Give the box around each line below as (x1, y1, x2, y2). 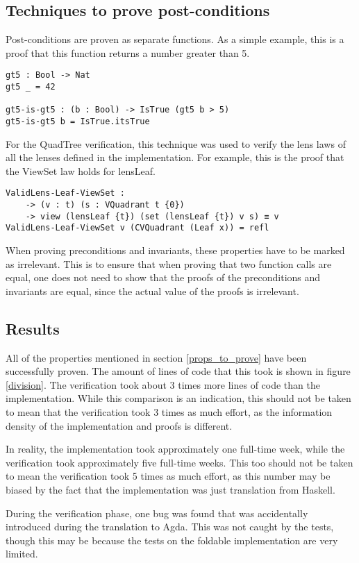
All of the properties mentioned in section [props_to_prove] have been (6, 350, 307, 364)
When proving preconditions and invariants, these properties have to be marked (6, 243, 345, 258)
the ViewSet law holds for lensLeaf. (6, 163, 156, 178)
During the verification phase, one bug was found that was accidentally (6, 505, 308, 520)
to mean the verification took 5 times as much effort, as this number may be (6, 469, 331, 483)
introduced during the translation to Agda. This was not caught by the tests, (6, 519, 334, 534)
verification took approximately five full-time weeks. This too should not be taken (6, 455, 353, 469)
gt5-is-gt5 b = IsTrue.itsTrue (6, 117, 150, 127)
